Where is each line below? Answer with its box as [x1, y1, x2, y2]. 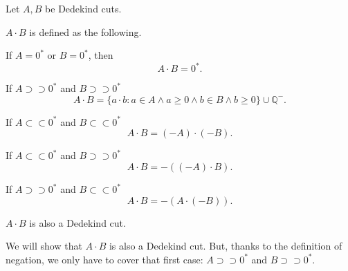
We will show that [6, 239, 82, 253]
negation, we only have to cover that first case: [6, 252, 203, 266]
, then [88, 48, 113, 62]
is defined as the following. [29, 24, 142, 39]
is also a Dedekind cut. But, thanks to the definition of [109, 239, 342, 253]
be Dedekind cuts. [45, 1, 122, 15]
